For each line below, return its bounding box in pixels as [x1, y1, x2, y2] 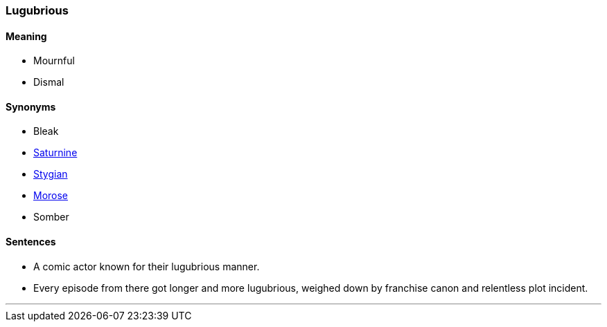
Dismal [33, 76, 64, 88]
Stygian [33, 168, 68, 180]
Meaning [6, 30, 47, 42]
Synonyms [6, 100, 56, 113]
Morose [33, 189, 69, 202]
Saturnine [33, 147, 78, 159]
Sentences [6, 236, 56, 248]
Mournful [33, 55, 75, 67]
